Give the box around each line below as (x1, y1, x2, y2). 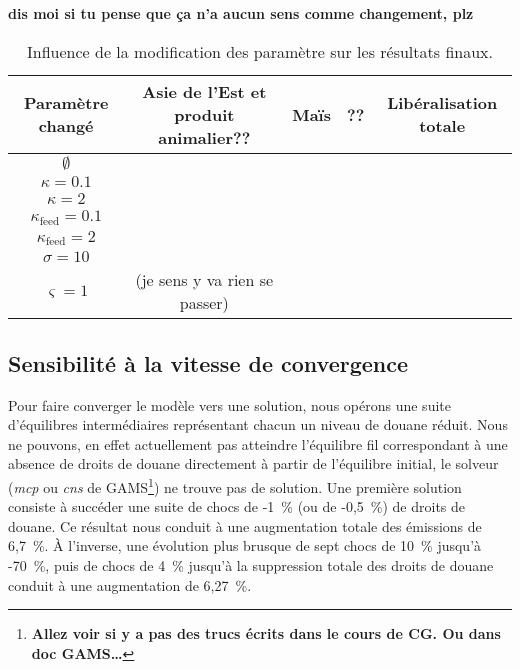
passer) (179, 291, 229, 315)
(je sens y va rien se (135, 268, 274, 292)
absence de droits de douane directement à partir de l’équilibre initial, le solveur (8, 453, 499, 474)
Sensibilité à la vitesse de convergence (8, 347, 409, 378)
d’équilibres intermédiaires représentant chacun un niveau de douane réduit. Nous (8, 414, 508, 435)
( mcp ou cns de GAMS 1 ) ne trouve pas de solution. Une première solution (8, 474, 462, 497)
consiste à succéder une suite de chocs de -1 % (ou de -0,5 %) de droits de (8, 496, 466, 517)
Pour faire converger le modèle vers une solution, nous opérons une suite (8, 394, 451, 415)
